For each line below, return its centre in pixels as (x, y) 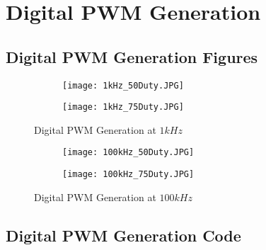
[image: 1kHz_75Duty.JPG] (123, 107)
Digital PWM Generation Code (123, 235)
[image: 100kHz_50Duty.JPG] (128, 153)
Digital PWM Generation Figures (132, 56)
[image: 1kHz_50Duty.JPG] (123, 85)
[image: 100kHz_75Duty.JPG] (128, 175)
